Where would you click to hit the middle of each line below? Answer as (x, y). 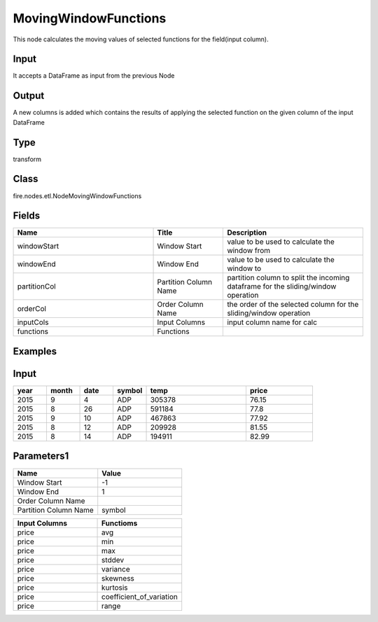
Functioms (120, 523)
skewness (118, 578)
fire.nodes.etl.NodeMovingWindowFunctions (77, 195)
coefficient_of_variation (140, 597)
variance (116, 569)
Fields (27, 216)
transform (27, 159)
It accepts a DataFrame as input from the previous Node (94, 76)
